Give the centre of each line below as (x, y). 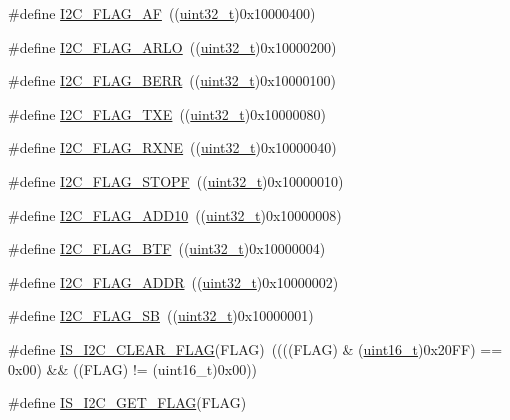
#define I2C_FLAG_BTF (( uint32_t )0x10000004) (167, 248)
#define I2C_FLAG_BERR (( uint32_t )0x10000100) (172, 80)
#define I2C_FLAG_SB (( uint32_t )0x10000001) (161, 315)
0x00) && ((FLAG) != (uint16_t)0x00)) (133, 368)
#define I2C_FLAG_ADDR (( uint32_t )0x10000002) (173, 281)
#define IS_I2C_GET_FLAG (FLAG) (127, 402)
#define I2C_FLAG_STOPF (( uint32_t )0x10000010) (176, 180)
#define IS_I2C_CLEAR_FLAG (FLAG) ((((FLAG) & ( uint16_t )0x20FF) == (255, 348)
